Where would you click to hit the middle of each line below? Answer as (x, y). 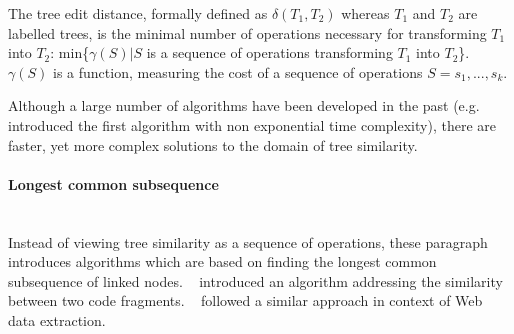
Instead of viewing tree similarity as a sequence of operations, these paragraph (248, 241)
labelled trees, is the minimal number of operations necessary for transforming (247, 32)
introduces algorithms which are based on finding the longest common (222, 261)
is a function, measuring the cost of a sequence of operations (237, 71)
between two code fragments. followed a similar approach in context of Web (245, 300)
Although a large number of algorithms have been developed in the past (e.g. (244, 105)
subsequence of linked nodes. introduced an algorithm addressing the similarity (255, 280)
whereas (365, 13)
